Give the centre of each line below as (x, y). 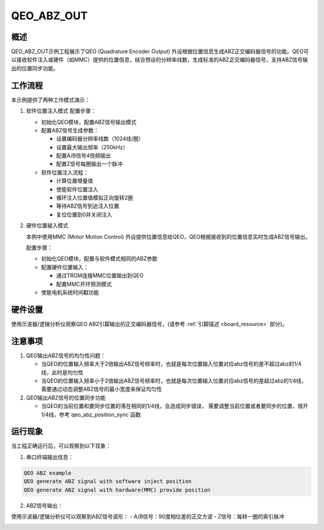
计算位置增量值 (74, 181)
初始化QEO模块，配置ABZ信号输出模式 (89, 122)
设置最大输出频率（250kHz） (92, 147)
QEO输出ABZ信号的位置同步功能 (66, 398)
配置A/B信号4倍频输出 (83, 156)
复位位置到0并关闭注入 (84, 214)
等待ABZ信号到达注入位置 (88, 206)
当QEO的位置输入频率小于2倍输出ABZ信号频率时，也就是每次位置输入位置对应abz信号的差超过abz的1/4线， (174, 381)
